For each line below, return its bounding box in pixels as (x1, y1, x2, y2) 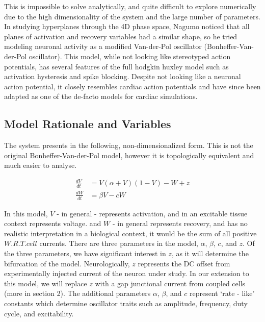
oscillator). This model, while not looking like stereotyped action (29, 51, 231, 61)
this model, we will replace (4, 278, 87, 288)
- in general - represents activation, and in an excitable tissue (57, 208, 248, 218)
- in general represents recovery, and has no (112, 218, 248, 229)
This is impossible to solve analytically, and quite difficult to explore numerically (4, 1, 256, 11)
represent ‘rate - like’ (189, 288, 255, 299)
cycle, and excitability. (4, 308, 74, 318)
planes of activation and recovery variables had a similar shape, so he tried (4, 31, 237, 41)
